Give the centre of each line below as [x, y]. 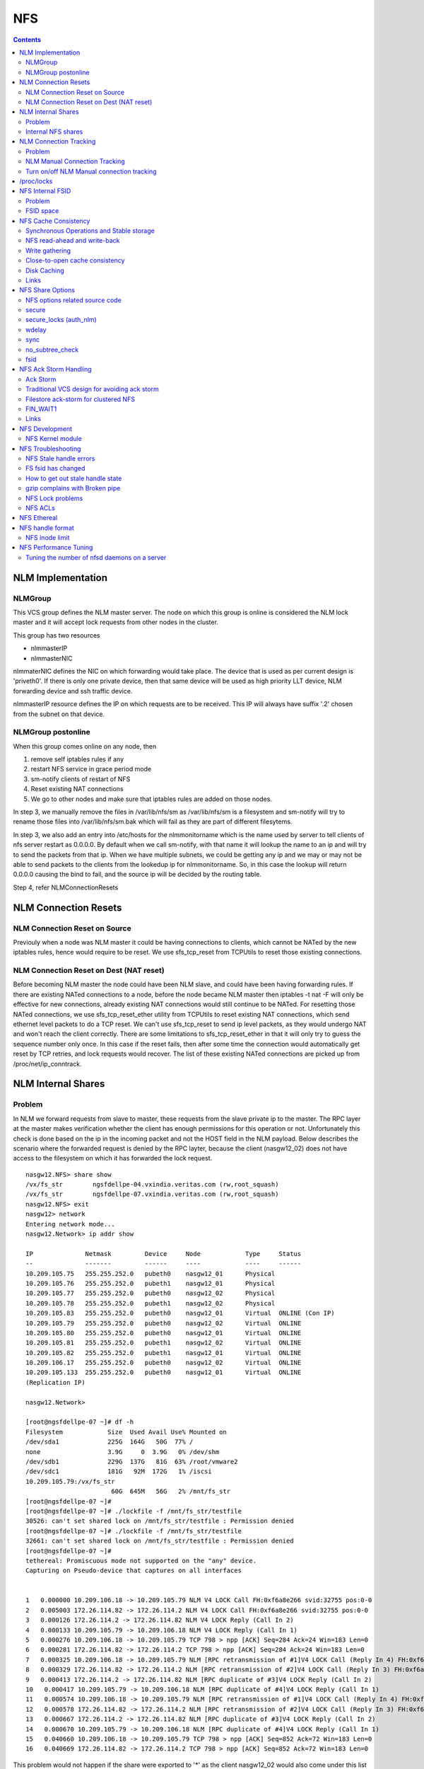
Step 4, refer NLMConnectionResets [66, 887]
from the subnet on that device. [59, 714]
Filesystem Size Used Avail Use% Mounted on [126, 1432]
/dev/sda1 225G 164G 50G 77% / [110, 1442]
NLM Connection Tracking [58, 142]
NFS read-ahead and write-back [73, 241]
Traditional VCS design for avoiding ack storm [92, 389]
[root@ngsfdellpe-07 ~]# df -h [80, 1422]
